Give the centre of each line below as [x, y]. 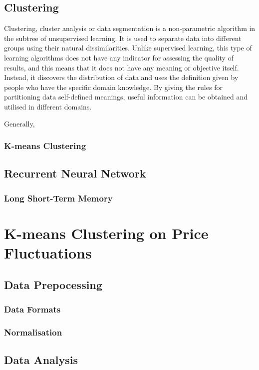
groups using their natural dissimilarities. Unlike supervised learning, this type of [128, 48]
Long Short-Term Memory [58, 198]
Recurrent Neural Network [75, 173]
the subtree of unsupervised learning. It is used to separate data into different [123, 38]
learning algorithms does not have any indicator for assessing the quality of [119, 57]
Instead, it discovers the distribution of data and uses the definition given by [121, 77]
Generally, [19, 123]
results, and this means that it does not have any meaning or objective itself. [122, 67]
